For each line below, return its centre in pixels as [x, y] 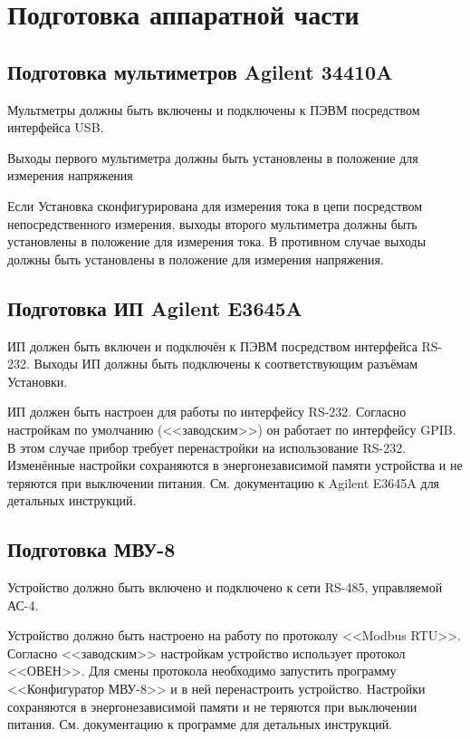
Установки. [38, 381]
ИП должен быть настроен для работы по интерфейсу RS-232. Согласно [207, 412]
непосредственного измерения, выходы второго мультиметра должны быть [212, 223]
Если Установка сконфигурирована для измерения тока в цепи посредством [215, 205]
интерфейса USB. [56, 127]
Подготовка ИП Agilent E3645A [155, 307]
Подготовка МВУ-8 [91, 549]
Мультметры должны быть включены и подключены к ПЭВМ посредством [214, 109]
